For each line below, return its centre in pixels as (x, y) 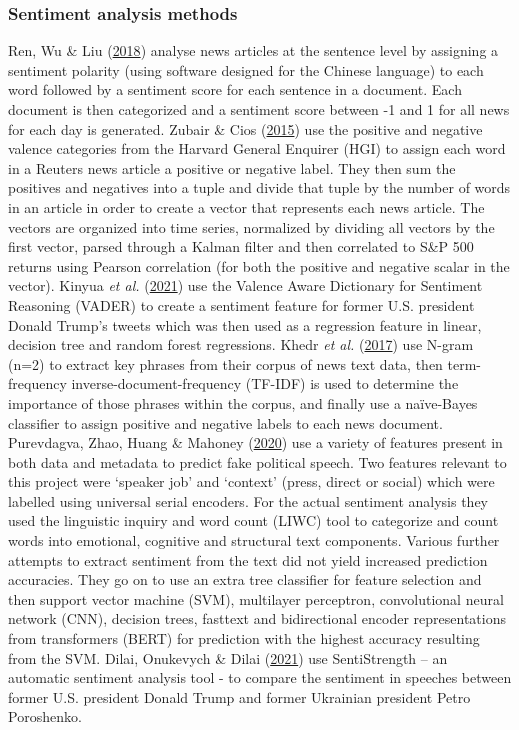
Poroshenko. (45, 716)
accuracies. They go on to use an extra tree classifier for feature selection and (245, 579)
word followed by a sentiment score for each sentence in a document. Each (235, 89)
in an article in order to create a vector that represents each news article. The (246, 206)
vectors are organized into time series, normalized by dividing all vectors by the (251, 226)
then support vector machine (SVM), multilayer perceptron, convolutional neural (256, 598)
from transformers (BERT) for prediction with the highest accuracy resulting (244, 638)
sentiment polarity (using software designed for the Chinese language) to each (246, 69)
